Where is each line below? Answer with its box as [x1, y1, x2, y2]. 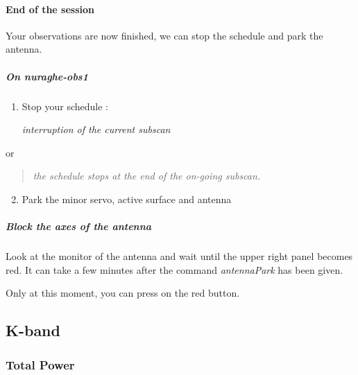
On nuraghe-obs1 [6, 69, 88, 83]
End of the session [6, 1, 95, 16]
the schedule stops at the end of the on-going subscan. [33, 168, 261, 183]
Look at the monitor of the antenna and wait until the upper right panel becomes [6, 249, 353, 263]
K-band [6, 320, 60, 341]
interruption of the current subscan [22, 122, 171, 137]
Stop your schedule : [22, 98, 108, 113]
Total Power [6, 356, 75, 373]
